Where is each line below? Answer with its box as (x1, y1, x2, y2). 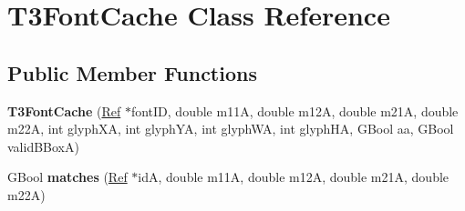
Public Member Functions (7, 58, 257, 86)
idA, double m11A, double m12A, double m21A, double (138, 167, 449, 186)
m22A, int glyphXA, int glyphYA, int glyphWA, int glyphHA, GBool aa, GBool (7, 119, 454, 138)
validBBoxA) (7, 136, 79, 156)
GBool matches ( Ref (7, 167, 128, 186)
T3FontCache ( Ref (7, 101, 121, 120)
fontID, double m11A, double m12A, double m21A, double (130, 101, 459, 120)
